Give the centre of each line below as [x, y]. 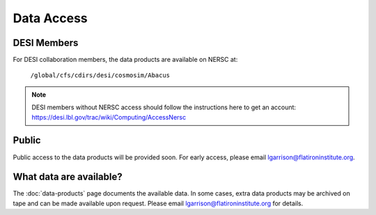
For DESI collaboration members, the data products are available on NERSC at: [125, 60]
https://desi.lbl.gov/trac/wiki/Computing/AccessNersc [109, 117]
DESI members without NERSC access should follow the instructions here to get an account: [164, 107]
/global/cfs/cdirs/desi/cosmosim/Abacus [100, 75]
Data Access [50, 18]
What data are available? [68, 177]
